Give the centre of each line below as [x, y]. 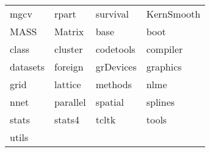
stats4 [67, 119]
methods [114, 84]
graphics [164, 67]
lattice [68, 84]
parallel [70, 102]
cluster [69, 49]
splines [161, 102]
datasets [27, 67]
